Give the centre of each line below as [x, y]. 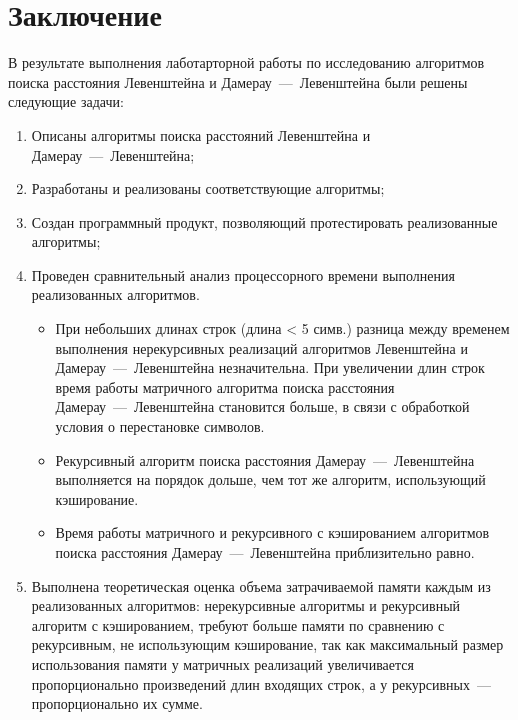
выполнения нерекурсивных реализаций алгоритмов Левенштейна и [261, 347]
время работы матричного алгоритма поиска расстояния [225, 386]
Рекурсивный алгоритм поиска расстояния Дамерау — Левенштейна [265, 459]
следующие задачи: [66, 101]
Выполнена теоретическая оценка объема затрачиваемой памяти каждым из [261, 585]
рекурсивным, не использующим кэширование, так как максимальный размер [267, 644]
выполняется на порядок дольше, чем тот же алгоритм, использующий [270, 479]
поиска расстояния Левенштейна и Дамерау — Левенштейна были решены [238, 81]
